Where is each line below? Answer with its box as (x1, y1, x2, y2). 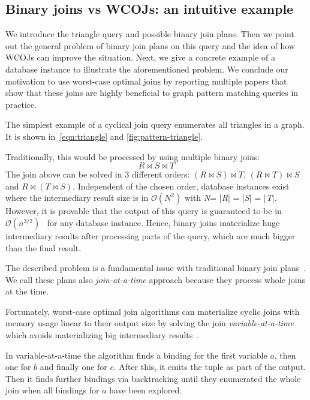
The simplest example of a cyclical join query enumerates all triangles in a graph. (5, 118, 305, 131)
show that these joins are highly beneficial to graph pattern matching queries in (5, 86, 299, 99)
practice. (5, 98, 37, 110)
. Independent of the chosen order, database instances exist (73, 179, 290, 192)
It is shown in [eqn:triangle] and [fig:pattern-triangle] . (5, 130, 203, 142)
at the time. (5, 285, 49, 297)
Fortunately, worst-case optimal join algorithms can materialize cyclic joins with (5, 305, 300, 317)
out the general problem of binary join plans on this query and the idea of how (5, 39, 295, 52)
